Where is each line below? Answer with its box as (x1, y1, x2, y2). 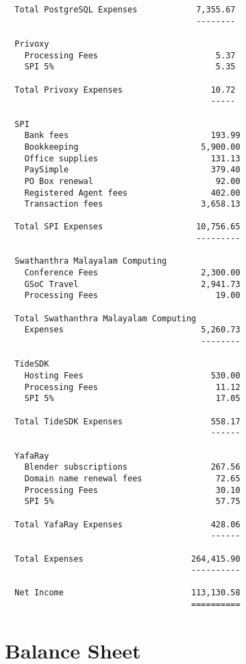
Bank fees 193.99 (24, 130, 241, 141)
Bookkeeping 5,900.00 (24, 141, 241, 152)
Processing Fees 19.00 (24, 290, 241, 301)
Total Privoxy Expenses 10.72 (14, 84, 236, 95)
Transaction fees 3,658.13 (24, 199, 241, 209)
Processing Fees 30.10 (24, 485, 241, 495)
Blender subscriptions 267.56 (24, 462, 241, 472)
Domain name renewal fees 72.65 (24, 473, 241, 483)
